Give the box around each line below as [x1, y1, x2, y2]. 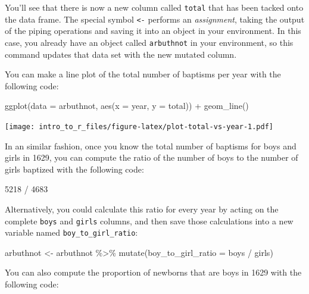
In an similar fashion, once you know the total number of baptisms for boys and [5, 139, 296, 152]
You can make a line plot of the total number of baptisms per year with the [5, 68, 281, 80]
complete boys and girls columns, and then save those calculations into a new [5, 214, 294, 227]
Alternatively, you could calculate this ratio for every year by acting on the [5, 202, 279, 215]
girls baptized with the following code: [5, 162, 144, 175]
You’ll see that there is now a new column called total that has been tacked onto [5, 1, 304, 13]
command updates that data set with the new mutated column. [5, 48, 237, 60]
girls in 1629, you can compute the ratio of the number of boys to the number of [5, 151, 298, 164]
